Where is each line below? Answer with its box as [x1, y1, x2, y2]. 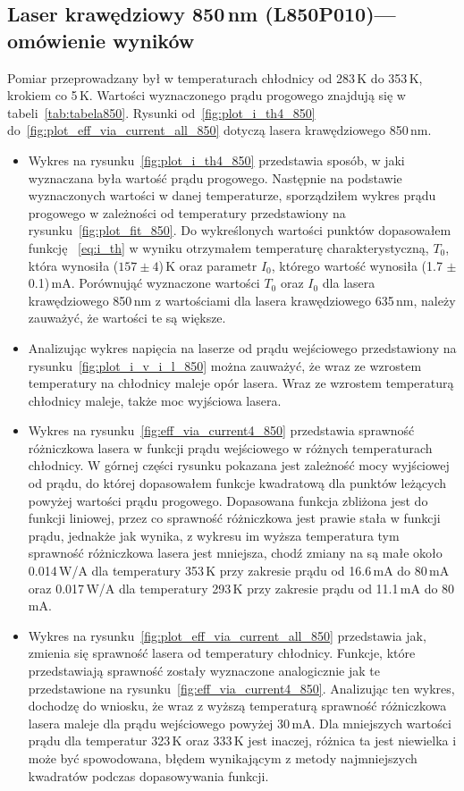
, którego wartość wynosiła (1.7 [271, 256, 443, 274]
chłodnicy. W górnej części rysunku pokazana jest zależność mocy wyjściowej [28, 456, 450, 475]
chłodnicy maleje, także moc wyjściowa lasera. [28, 391, 282, 409]
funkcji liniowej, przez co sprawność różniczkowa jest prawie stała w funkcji [28, 509, 441, 527]
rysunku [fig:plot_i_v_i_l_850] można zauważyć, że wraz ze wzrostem [28, 356, 422, 374]
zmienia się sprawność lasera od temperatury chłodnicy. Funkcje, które [28, 644, 416, 662]
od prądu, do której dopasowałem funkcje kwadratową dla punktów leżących [28, 474, 447, 492]
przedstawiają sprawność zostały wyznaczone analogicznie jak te [28, 661, 380, 679]
